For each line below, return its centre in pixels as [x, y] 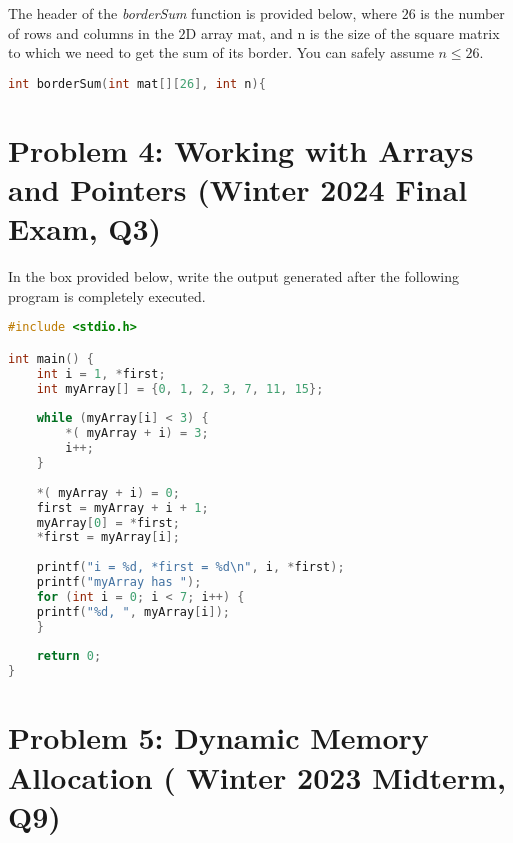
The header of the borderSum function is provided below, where [202, 13]
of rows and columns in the [91, 32]
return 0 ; [69, 656]
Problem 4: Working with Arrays [241, 149]
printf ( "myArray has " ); [119, 582]
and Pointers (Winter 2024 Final [238, 189]
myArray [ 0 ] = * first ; [108, 522]
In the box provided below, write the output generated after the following [233, 276]
